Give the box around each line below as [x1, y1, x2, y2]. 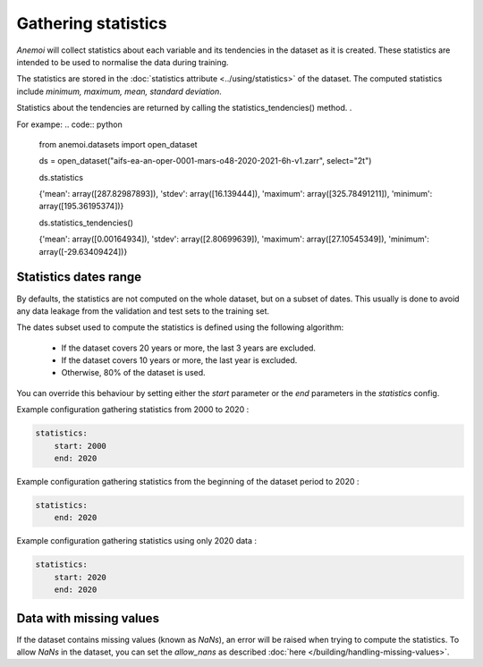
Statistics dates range [16, 269, 142, 285]
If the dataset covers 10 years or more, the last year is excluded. [61, 355, 298, 366]
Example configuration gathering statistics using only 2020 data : [16, 536, 258, 546]
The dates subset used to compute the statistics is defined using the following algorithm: [16, 322, 344, 333]
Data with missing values [16, 611, 160, 626]
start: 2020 [54, 572, 107, 582]
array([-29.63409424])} [38, 246, 128, 257]
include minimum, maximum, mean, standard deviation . [16, 86, 223, 97]
